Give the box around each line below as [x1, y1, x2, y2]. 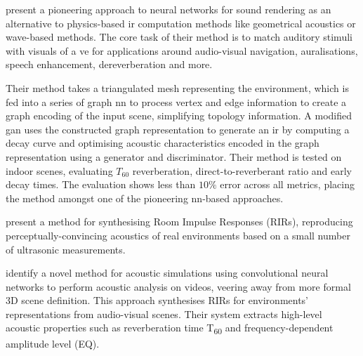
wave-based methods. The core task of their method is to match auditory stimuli [6, 29, 352, 44]
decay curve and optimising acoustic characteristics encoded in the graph [6, 136, 319, 150]
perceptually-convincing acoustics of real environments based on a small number [6, 228, 350, 242]
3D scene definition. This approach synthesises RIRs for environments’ [6, 293, 309, 308]
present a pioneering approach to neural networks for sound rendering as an [6, 2, 331, 16]
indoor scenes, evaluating [6, 163, 113, 178]
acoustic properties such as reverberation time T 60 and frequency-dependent [6, 320, 334, 337]
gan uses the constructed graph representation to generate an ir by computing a [6, 121, 350, 136]
